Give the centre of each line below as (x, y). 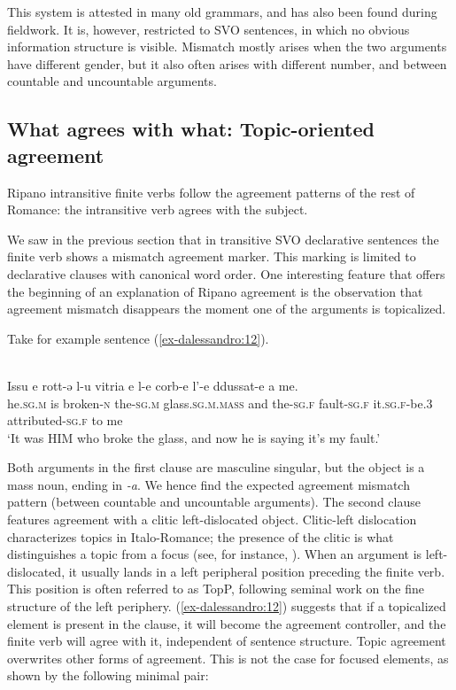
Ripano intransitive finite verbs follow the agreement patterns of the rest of (211, 192)
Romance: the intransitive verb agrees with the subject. (158, 209)
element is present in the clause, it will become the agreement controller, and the (227, 623)
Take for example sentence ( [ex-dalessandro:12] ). (138, 338)
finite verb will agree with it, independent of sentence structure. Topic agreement (227, 641)
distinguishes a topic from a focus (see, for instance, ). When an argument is (215, 554)
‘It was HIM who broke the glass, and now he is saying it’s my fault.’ (194, 437)
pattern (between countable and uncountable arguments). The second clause (214, 502)
